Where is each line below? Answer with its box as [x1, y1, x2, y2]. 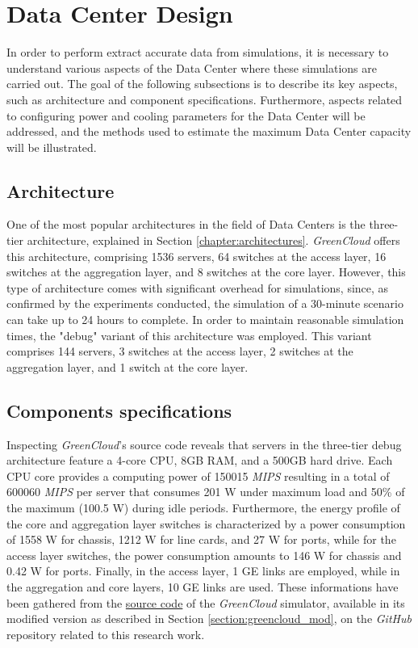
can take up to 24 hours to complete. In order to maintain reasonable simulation [6, 311, 404, 328]
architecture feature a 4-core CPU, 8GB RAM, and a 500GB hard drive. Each [6, 452, 393, 469]
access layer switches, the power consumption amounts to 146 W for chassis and [6, 546, 402, 563]
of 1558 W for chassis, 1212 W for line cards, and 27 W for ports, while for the [6, 531, 396, 548]
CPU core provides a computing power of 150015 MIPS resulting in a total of [6, 467, 390, 484]
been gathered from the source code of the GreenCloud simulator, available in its [6, 594, 405, 611]
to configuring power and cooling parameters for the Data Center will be [6, 107, 366, 124]
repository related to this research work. [6, 625, 205, 642]
